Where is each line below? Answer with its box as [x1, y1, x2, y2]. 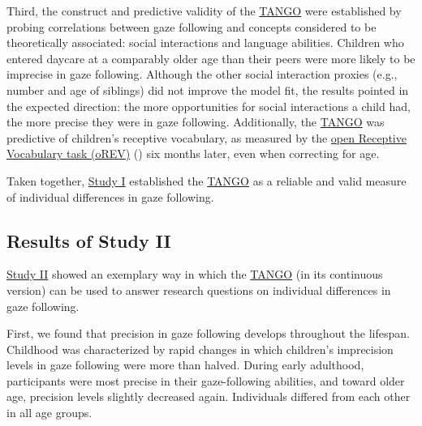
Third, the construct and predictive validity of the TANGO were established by [6, 2, 402, 19]
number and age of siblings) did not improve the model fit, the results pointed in [6, 81, 409, 98]
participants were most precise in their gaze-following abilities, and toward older [6, 372, 405, 389]
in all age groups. [6, 404, 93, 421]
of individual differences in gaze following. [6, 188, 214, 205]
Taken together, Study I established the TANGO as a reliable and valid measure [6, 172, 407, 189]
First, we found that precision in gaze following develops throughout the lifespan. [6, 325, 410, 342]
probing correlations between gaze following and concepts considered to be [6, 18, 377, 35]
